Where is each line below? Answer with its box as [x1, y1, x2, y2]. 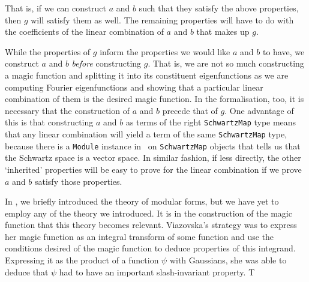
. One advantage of [224, 104, 294, 116]
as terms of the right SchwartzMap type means [125, 116, 296, 128]
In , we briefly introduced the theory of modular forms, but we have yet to [5, 195, 279, 208]
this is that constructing [5, 116, 94, 128]
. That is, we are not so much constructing [148, 57, 304, 70]
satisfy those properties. [34, 175, 122, 187]
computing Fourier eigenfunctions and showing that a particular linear [5, 80, 263, 93]
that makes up [196, 25, 250, 38]
